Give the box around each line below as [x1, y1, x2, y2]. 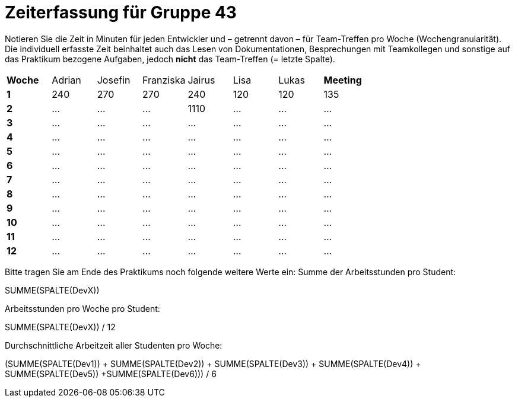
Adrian [52, 74, 81, 86]
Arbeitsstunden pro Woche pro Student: [5, 303, 160, 314]
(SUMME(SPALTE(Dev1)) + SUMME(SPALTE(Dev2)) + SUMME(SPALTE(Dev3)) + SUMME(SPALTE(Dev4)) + [5, 358, 421, 369]
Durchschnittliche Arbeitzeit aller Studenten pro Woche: [5, 340, 222, 350]
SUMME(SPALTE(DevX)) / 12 [5, 321, 116, 332]
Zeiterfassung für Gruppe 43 [5, 2, 237, 23]
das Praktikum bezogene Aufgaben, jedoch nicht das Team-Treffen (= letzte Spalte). [5, 53, 335, 64]
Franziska [142, 74, 186, 86]
